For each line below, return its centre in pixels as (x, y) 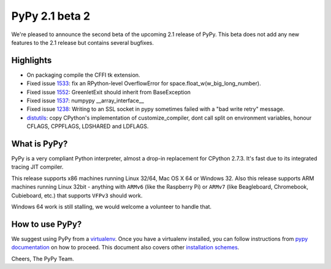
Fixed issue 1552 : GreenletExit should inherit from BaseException (109, 92)
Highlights (32, 60)
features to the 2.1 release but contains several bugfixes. (83, 42)
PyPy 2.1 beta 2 (51, 16)
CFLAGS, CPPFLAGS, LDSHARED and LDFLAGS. (88, 126)
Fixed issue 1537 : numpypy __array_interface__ (85, 100)
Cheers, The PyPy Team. (43, 259)
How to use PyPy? (47, 224)
